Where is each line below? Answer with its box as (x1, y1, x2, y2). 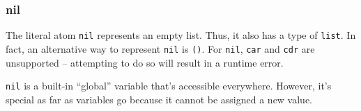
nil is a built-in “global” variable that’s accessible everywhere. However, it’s (6, 78, 332, 93)
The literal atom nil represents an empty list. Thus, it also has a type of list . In (6, 28, 356, 42)
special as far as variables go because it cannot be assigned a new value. (6, 92, 313, 106)
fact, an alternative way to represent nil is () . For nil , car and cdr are (6, 41, 315, 55)
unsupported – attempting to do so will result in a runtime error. (6, 55, 284, 69)
